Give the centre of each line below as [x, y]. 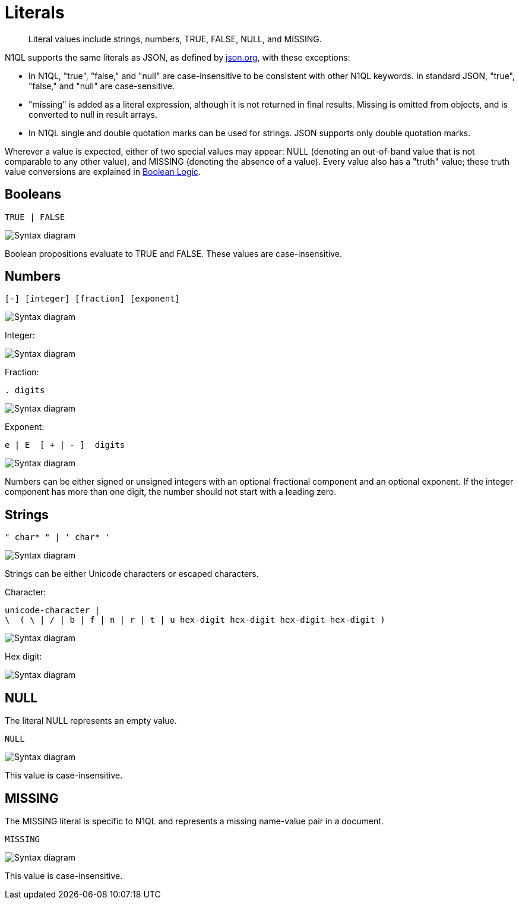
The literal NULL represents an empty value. [91, 721]
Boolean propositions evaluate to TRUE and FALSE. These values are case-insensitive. [174, 253]
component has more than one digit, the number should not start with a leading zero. [171, 492]
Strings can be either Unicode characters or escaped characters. [132, 574]
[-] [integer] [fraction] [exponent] [93, 299]
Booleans [33, 194]
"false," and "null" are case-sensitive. [102, 86]
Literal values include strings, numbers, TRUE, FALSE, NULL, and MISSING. [175, 39]
